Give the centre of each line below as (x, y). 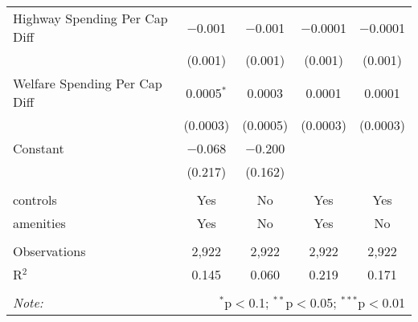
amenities (39, 223)
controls (35, 200)
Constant (39, 148)
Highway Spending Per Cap (90, 18)
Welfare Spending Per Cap (88, 83)
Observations (49, 251)
